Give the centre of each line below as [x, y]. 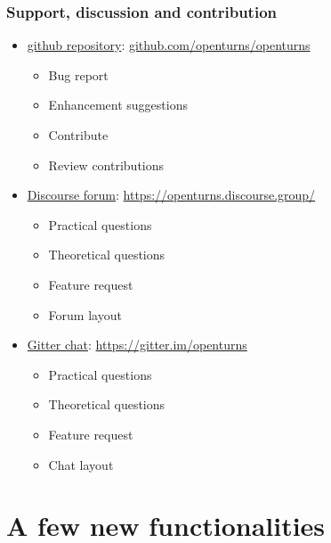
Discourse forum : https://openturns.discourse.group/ [171, 195]
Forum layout [85, 314]
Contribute [78, 135]
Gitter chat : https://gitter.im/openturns [137, 345]
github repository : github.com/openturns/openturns [169, 45]
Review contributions [106, 165]
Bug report [78, 74]
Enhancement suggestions [118, 105]
